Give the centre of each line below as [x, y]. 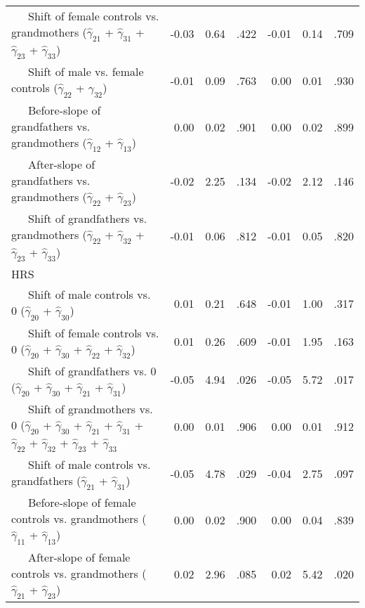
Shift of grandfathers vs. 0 [92, 370]
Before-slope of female [82, 503]
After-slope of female [79, 557]
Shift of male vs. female [86, 72]
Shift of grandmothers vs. [91, 408]
